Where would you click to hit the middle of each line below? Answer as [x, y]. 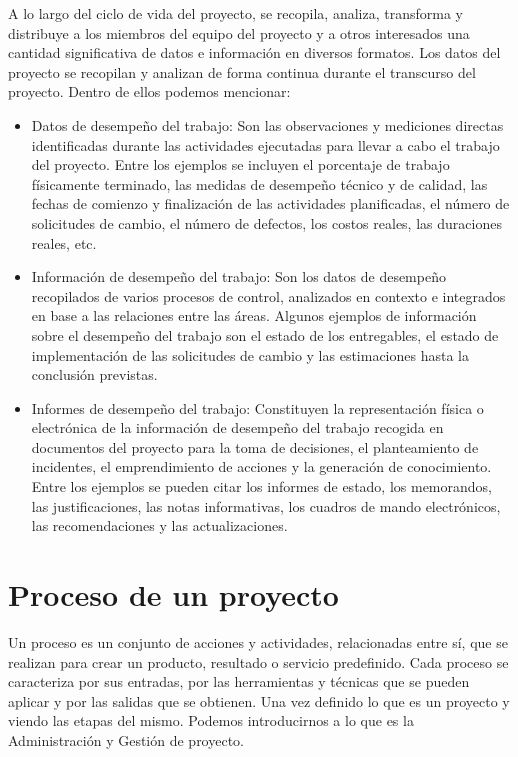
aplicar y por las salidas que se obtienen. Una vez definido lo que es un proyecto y [259, 700]
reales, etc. [64, 242]
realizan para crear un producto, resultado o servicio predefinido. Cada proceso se [258, 661]
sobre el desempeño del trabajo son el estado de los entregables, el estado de [265, 334]
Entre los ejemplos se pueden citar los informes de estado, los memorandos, [261, 486]
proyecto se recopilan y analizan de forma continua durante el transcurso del [242, 71]
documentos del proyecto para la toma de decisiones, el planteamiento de [255, 446]
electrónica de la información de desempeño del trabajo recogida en [237, 427]
